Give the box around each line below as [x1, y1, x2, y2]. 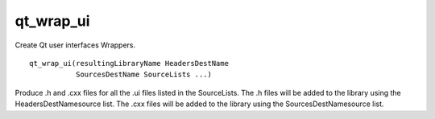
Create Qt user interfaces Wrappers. [14, 40, 136, 50]
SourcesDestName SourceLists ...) [75, 70, 213, 80]
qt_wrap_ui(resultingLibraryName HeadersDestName [29, 59, 230, 68]
